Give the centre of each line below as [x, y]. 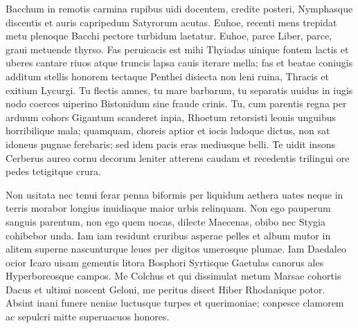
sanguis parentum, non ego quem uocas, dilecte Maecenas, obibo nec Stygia [165, 221]
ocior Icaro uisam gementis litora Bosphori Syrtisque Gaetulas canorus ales [165, 262]
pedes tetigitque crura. [53, 171]
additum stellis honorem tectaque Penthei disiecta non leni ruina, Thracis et [167, 76]
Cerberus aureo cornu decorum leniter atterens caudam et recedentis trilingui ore [178, 157]
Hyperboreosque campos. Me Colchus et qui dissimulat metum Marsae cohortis [173, 276]
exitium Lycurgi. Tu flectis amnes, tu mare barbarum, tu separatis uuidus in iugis [179, 90]
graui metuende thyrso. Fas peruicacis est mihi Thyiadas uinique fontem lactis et [177, 49]
